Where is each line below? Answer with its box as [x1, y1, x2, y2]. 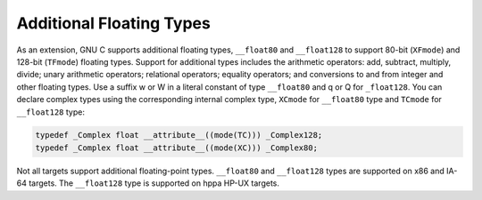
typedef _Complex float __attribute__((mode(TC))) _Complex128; [35, 130, 323, 140]
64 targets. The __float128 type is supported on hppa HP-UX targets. [16, 178, 280, 188]
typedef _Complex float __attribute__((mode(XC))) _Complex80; [35, 142, 319, 153]
